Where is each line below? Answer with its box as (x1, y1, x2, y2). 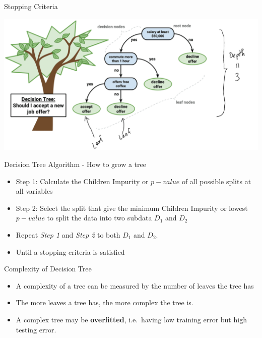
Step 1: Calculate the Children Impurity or (16, 176, 149, 186)
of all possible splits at (181, 176, 251, 186)
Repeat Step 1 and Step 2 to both (16, 230, 120, 240)
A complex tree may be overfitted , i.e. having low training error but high (16, 314, 247, 324)
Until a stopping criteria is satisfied (16, 246, 125, 257)
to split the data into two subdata (47, 212, 152, 223)
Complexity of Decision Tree (4, 263, 92, 274)
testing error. (16, 324, 56, 334)
